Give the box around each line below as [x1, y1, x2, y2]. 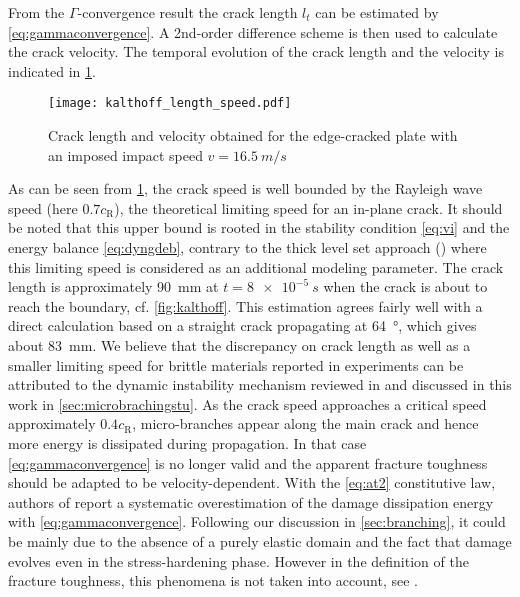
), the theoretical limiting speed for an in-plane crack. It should [114, 197, 503, 218]
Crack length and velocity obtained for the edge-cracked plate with [48, 125, 458, 146]
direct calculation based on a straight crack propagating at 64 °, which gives [8, 315, 477, 336]
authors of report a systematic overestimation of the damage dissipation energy [8, 491, 494, 512]
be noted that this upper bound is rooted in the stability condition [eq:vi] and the [8, 217, 510, 238]
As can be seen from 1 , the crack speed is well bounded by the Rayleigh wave [8, 178, 483, 199]
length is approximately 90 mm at [8, 276, 219, 297]
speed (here [8, 197, 78, 218]
